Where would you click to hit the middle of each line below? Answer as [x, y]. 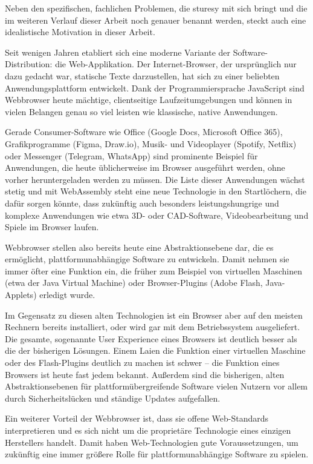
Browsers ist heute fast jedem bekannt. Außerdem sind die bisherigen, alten [145, 374]
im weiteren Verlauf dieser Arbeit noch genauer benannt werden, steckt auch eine [156, 20]
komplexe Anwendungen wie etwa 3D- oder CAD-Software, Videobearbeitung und [157, 215]
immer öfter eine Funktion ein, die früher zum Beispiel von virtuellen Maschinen [153, 270]
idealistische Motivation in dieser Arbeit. [80, 32]
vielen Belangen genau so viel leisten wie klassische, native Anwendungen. [141, 111]
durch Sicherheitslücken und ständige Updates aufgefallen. [113, 398]
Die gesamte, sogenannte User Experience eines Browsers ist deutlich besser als [151, 338]
